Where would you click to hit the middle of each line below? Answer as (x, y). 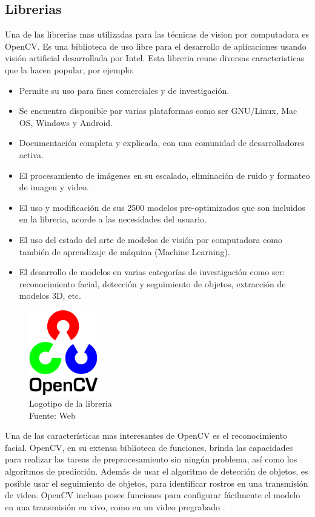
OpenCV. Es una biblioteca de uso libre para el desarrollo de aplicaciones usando (156, 46)
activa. (31, 154)
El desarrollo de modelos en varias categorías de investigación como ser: (152, 272)
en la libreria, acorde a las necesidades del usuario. (113, 219)
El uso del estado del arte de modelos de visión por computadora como (151, 239)
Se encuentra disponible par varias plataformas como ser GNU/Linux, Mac (158, 111)
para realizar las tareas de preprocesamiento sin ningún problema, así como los (151, 459)
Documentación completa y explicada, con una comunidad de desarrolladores (162, 143)
